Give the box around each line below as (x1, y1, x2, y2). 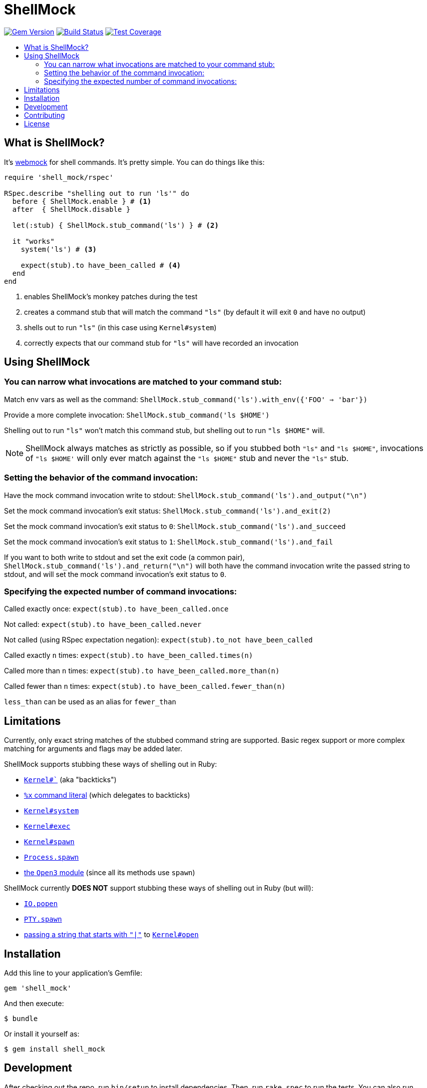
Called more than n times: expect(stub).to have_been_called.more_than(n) (4, 666, 280, 675)
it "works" (12, 237, 55, 245)
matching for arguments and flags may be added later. (4, 744, 182, 753)
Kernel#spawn (24, 838, 75, 846)
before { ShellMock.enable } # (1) (12, 197, 152, 205)
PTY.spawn (24, 915, 62, 924)
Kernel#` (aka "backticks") (24, 775, 117, 784)
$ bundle (4, 1015, 38, 1023)
